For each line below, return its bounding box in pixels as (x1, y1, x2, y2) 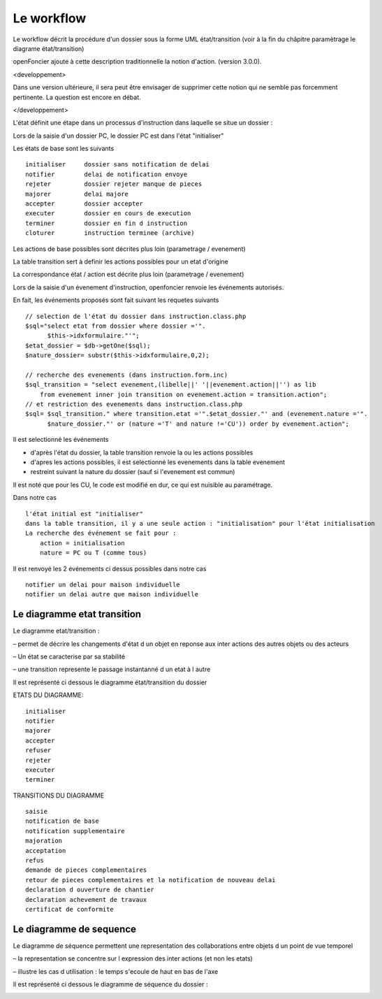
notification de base (25, 817, 99, 825)
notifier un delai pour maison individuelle (25, 580, 181, 589)
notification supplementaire (25, 827, 125, 835)
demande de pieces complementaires (25, 866, 147, 874)
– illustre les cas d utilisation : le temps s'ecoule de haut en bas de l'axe (13, 967, 219, 975)
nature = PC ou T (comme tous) (39, 549, 147, 557)
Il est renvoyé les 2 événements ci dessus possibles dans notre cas (13, 564, 207, 573)
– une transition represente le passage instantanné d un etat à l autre (13, 665, 211, 674)
